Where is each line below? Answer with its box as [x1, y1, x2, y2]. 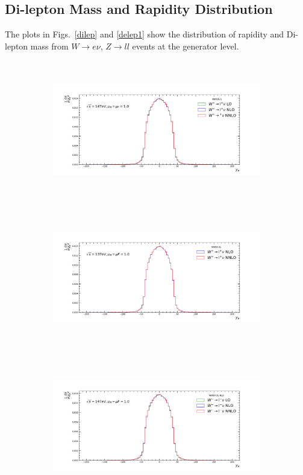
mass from [30, 39, 69, 52]
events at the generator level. [132, 39, 239, 52]
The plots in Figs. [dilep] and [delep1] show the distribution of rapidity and [5, 28, 284, 40]
